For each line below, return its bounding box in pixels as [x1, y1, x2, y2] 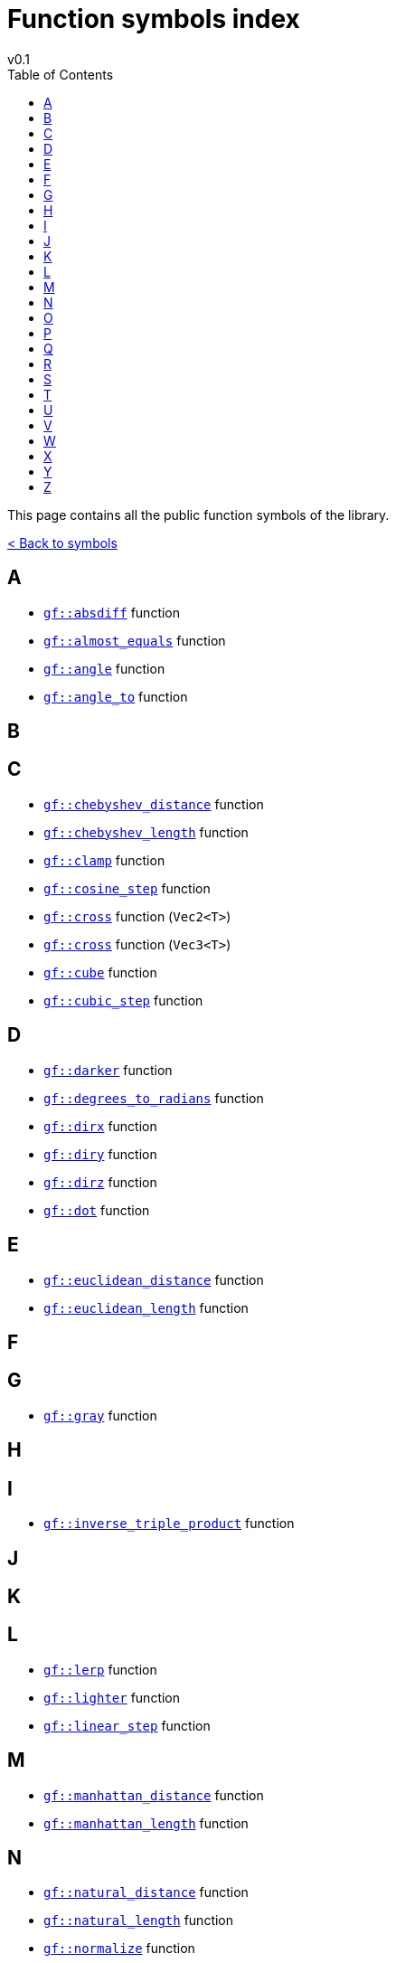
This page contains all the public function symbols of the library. [7, 506, 390, 523]
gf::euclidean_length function [43, 1299, 249, 1316]
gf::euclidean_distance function [43, 1271, 264, 1288]
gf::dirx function [43, 1118, 157, 1134]
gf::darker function [43, 1062, 173, 1078]
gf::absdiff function [43, 604, 181, 620]
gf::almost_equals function [43, 632, 226, 648]
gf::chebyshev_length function [43, 824, 249, 840]
